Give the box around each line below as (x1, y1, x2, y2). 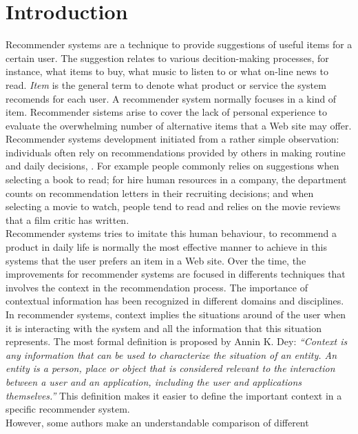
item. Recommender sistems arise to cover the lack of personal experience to (6, 105, 327, 119)
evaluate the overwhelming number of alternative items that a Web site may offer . (6, 118, 352, 132)
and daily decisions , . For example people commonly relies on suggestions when (6, 158, 339, 173)
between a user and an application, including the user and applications (6, 374, 302, 389)
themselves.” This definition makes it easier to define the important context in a (6, 388, 342, 402)
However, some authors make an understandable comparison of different (6, 415, 309, 429)
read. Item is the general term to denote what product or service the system (6, 77, 326, 92)
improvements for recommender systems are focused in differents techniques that (6, 267, 346, 281)
